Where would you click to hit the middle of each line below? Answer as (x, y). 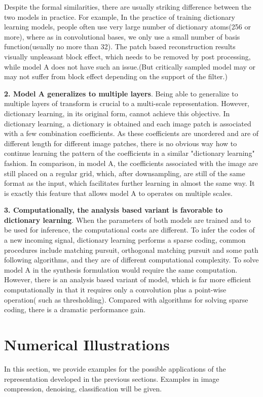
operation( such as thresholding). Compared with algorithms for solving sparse (126, 299)
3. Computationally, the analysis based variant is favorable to (114, 210)
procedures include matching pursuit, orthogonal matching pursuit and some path (131, 250)
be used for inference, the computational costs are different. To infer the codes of (129, 230)
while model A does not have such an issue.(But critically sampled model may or (130, 66)
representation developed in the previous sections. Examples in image (112, 378)
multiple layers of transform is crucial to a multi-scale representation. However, (127, 103)
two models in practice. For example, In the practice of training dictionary (120, 16)
